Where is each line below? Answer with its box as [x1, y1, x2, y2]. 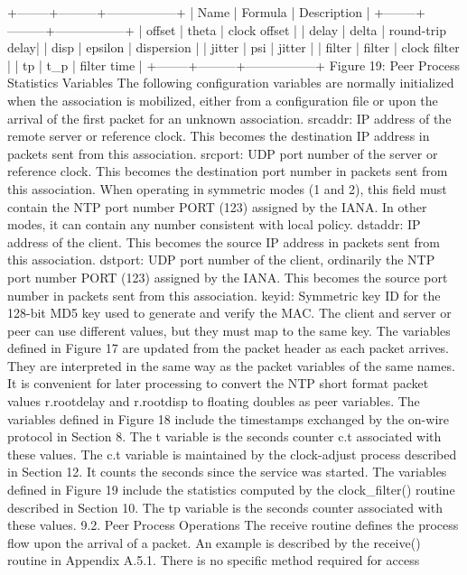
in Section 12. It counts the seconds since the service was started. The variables [7, 462, 447, 481]
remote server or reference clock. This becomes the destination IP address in [7, 126, 430, 145]
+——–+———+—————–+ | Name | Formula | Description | [7, 3, 370, 21]
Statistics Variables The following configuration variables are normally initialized [7, 73, 454, 92]
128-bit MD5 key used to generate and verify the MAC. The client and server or [7, 303, 452, 322]
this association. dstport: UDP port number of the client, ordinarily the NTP [7, 250, 435, 269]
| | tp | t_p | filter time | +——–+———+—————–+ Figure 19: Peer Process [7, 55, 460, 74]
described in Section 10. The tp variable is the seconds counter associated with [7, 497, 443, 516]
